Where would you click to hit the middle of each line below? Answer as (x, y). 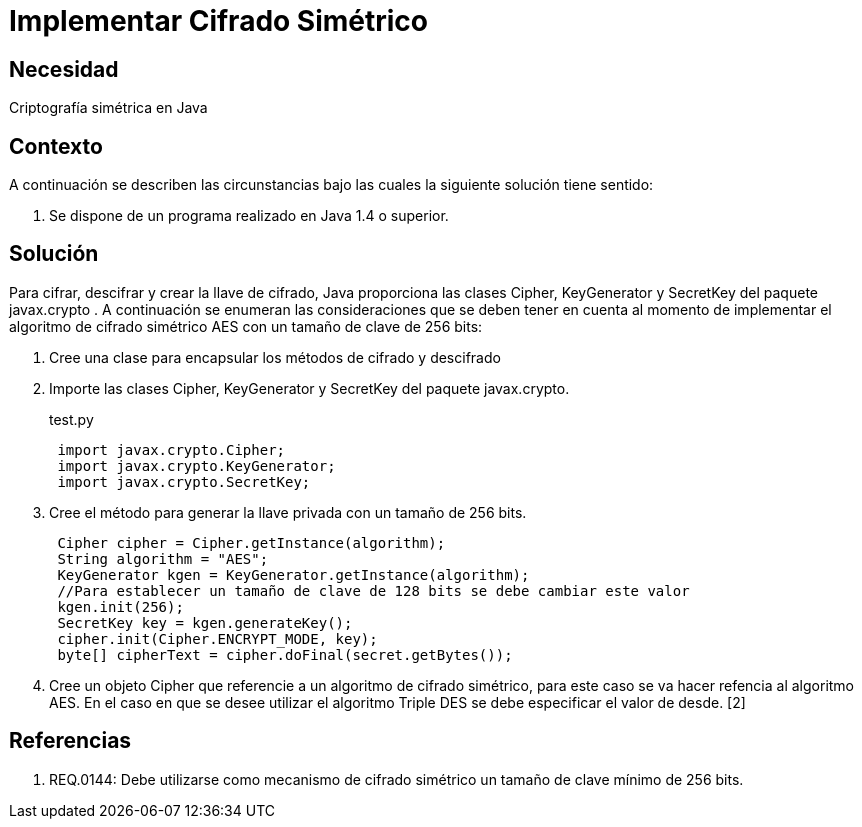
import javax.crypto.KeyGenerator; (196, 465)
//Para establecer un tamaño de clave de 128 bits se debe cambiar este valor (373, 590)
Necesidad (64, 69)
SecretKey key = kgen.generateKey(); (205, 622)
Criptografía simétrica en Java (108, 108)
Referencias (70, 741)
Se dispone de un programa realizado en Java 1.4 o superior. (249, 216)
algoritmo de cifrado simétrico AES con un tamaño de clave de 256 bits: (246, 326)
